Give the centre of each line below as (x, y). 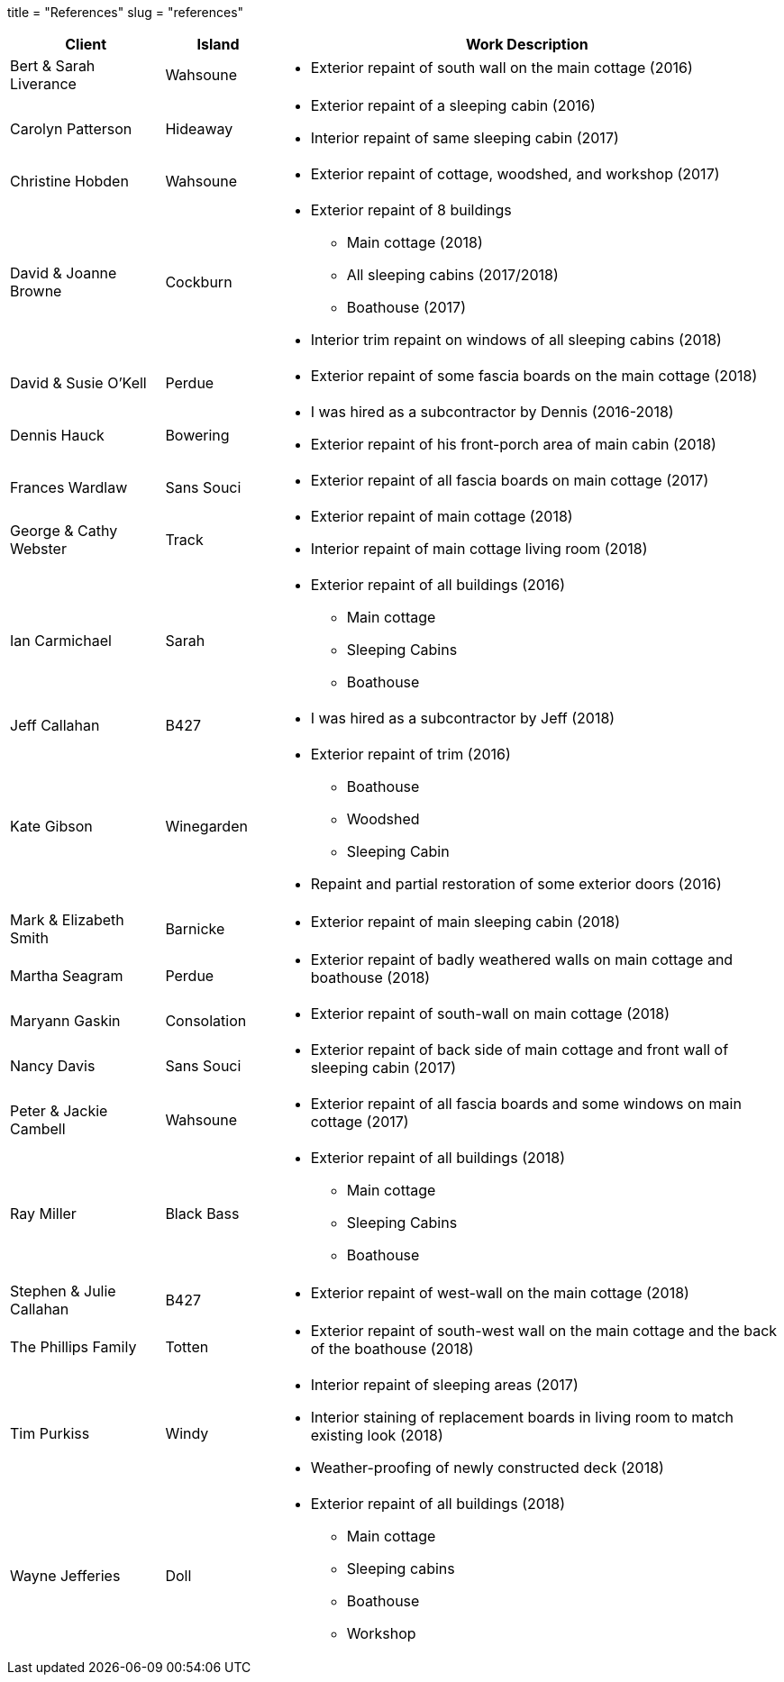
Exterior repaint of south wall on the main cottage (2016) (501, 68)
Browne (36, 291)
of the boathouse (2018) (392, 1349)
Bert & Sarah (53, 66)
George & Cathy (64, 531)
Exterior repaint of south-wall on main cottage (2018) (490, 1014)
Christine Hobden (69, 181)
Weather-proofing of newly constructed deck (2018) (487, 1468)
